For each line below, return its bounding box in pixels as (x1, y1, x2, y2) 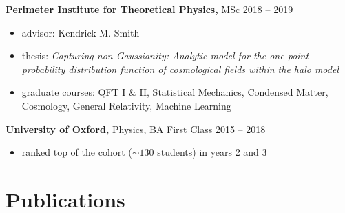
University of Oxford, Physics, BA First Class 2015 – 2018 (6, 121, 266, 136)
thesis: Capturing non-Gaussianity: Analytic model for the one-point (21, 48, 309, 63)
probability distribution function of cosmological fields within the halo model (21, 61, 339, 76)
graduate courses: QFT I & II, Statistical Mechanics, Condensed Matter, (21, 85, 328, 99)
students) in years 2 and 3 (157, 145, 267, 159)
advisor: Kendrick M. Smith (21, 25, 140, 39)
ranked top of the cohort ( (21, 145, 132, 159)
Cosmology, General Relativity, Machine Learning (21, 98, 231, 112)
